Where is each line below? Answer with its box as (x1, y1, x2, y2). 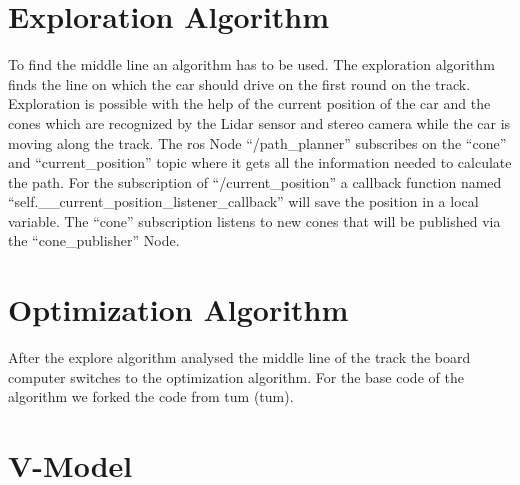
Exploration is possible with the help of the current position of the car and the (8, 93, 491, 114)
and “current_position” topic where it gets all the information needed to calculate (8, 152, 512, 173)
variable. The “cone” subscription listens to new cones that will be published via (8, 210, 501, 231)
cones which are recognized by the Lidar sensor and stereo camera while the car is (8, 112, 511, 133)
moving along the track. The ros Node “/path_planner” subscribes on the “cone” (8, 132, 507, 153)
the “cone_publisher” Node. (8, 230, 180, 251)
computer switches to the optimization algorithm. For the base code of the (8, 366, 464, 387)
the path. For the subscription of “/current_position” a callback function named (8, 171, 502, 192)
